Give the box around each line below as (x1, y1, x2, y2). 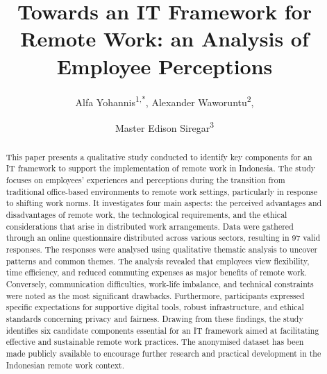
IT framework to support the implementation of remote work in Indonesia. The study (6, 162, 316, 174)
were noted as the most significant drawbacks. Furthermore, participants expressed (6, 289, 305, 301)
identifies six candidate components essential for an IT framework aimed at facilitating (6, 324, 319, 336)
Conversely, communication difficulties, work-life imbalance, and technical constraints (6, 278, 314, 290)
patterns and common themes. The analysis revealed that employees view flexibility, (6, 255, 310, 266)
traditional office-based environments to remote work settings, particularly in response (6, 185, 317, 197)
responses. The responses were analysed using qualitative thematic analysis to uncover (6, 244, 318, 255)
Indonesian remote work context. (6, 359, 125, 371)
